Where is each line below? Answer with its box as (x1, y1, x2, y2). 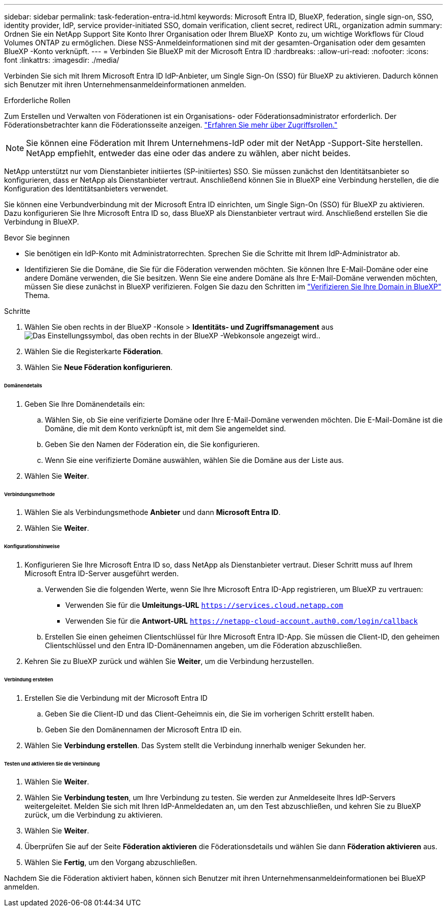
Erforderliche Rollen (4, 96, 70, 105)
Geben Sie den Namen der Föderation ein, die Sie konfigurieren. (45, 439, 260, 449)
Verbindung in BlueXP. (4, 217, 79, 226)
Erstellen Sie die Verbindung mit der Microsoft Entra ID (24, 693, 208, 702)
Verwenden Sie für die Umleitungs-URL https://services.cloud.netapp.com (65, 601, 343, 610)
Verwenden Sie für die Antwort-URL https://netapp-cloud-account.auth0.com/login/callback (65, 617, 418, 626)
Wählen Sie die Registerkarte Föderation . (24, 347, 163, 356)
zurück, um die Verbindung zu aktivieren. (24, 810, 163, 820)
